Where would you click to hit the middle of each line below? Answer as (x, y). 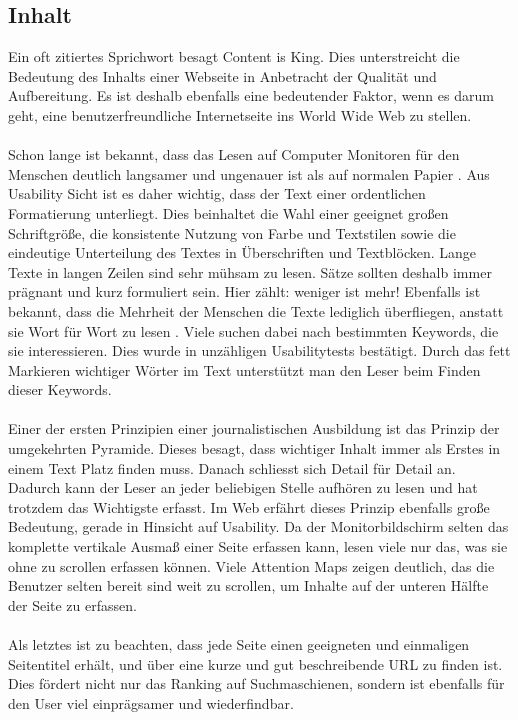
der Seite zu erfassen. (72, 604)
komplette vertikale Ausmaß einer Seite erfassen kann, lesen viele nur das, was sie (258, 546)
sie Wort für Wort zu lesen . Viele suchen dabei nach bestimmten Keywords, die (253, 330)
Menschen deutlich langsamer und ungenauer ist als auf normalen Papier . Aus (249, 173)
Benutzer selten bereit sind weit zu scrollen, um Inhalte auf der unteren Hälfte (248, 585)
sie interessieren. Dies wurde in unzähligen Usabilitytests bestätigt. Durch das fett (259, 350)
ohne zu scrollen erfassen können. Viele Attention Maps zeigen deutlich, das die (251, 565)
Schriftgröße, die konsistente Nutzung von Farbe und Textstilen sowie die (232, 232)
